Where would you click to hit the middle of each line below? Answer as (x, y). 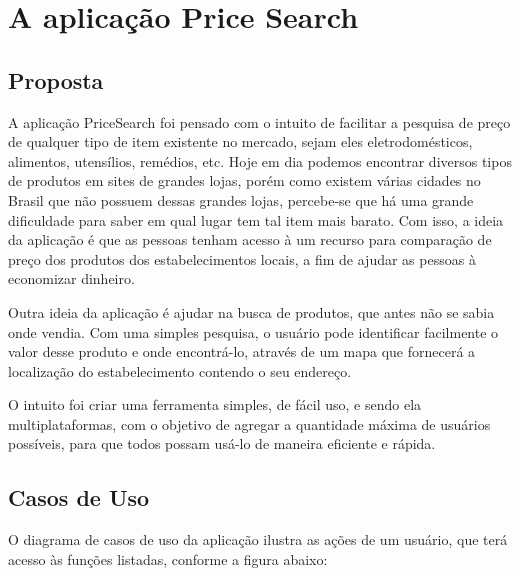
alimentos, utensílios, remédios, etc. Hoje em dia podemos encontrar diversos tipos (260, 160)
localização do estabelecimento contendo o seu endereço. (180, 370)
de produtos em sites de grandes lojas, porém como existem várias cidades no (244, 180)
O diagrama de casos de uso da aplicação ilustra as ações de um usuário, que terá (258, 539)
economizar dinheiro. (71, 278)
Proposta (56, 79)
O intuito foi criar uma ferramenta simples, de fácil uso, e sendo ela (215, 404)
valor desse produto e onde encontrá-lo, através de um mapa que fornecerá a (242, 351)
